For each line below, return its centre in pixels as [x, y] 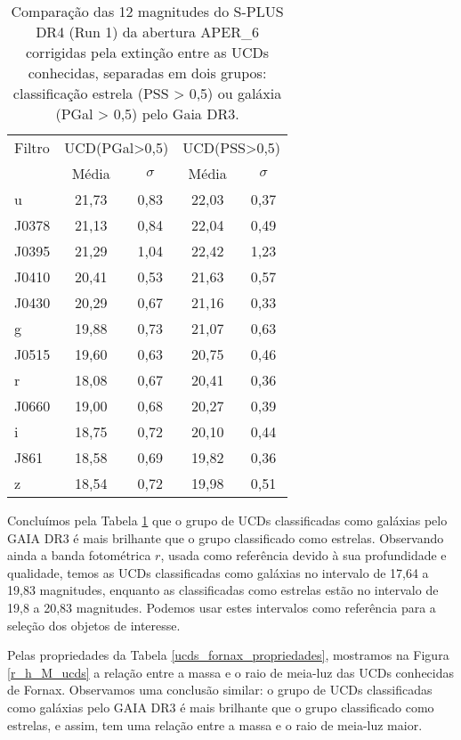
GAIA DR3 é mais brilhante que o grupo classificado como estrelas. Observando [226, 537]
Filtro [32, 147]
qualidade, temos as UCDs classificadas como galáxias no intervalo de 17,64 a [218, 572]
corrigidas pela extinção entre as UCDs [148, 52]
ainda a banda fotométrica [79, 555]
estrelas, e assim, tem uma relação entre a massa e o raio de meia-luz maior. [215, 724]
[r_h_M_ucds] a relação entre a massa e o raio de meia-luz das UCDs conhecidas [231, 672]
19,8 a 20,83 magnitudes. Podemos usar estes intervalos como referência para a [222, 607]
